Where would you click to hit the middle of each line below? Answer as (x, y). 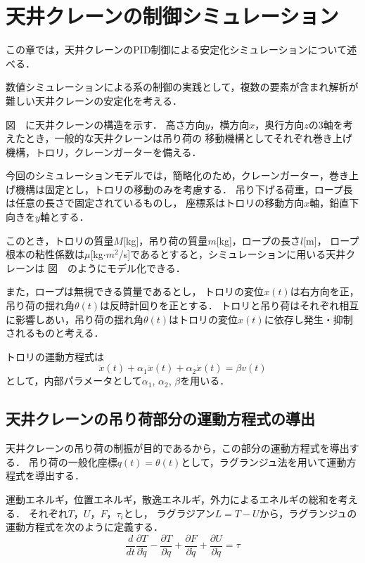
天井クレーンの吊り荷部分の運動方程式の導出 (160, 419)
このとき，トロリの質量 (60, 240)
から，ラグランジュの (308, 513)
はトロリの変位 (204, 319)
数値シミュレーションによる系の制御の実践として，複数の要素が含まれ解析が (182, 87)
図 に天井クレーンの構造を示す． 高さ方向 (105, 124)
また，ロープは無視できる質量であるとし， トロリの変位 (135, 291)
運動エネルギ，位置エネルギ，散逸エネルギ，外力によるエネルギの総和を (172, 499)
